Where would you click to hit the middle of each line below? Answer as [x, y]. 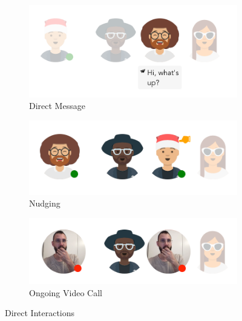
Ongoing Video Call [66, 292]
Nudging [45, 203]
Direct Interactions [40, 313]
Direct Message [57, 106]
